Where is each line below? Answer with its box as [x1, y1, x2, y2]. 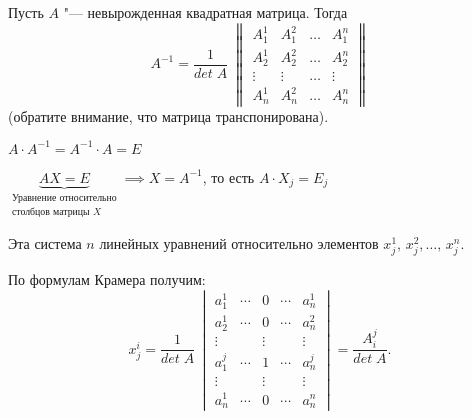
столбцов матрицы [11, 207, 90, 218]
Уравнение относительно [11, 192, 117, 203]
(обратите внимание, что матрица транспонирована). [8, 105, 329, 126]
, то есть [202, 166, 255, 187]
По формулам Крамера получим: [8, 268, 206, 289]
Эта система [8, 232, 82, 253]
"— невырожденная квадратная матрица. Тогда [63, 2, 348, 22]
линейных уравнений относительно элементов [99, 232, 379, 253]
